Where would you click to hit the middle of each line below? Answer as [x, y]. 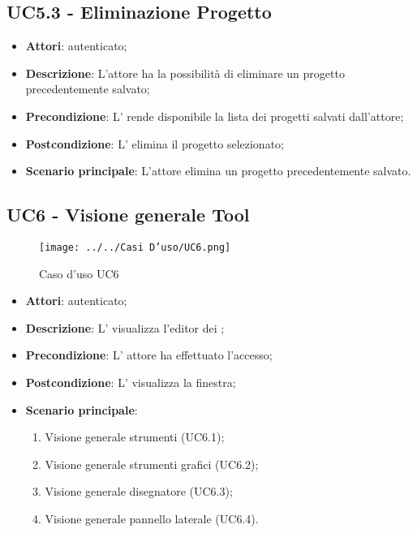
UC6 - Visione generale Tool [128, 215]
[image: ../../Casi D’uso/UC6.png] [135, 247]
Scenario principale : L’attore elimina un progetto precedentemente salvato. [218, 171]
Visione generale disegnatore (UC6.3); [139, 491]
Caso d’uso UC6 [79, 273]
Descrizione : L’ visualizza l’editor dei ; [125, 327]
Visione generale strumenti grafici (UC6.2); [152, 464]
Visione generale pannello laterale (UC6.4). [152, 518]
